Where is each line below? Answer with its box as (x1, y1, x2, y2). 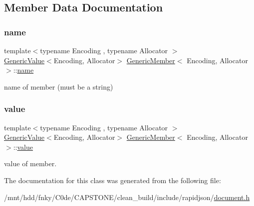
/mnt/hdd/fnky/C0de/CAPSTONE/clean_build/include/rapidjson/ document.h (4, 192, 250, 202)
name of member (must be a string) (4, 81, 113, 92)
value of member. (4, 158, 57, 169)
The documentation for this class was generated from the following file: (4, 175, 221, 185)
